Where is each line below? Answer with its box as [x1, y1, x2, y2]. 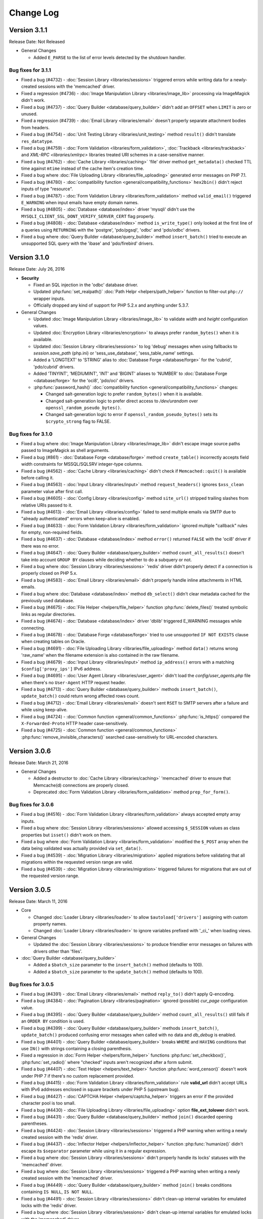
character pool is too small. [21, 1100, 75, 1106]
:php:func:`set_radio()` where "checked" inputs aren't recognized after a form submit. [21, 1059, 193, 1065]
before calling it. [21, 474, 54, 480]
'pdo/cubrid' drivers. [33, 364, 75, 370]
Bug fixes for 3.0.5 [9, 981, 54, 987]
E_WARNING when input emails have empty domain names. [21, 200, 139, 206]
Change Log [9, 7, 59, 18]
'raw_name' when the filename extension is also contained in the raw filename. [21, 652, 180, 658]
